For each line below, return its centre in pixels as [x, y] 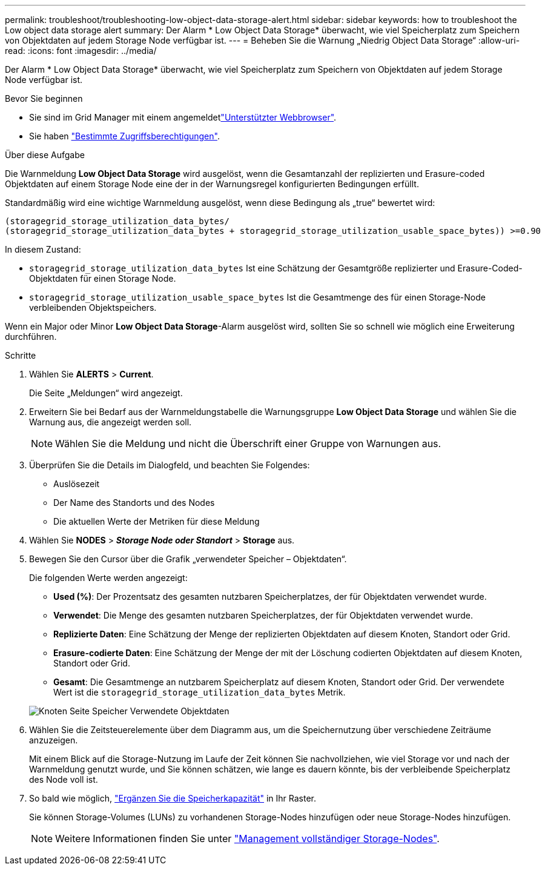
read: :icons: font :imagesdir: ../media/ [81, 51]
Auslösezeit [77, 484]
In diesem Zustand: [43, 249]
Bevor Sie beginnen [44, 98]
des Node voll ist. [64, 779]
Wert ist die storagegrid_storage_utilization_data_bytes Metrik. [200, 692]
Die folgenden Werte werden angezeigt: [108, 578]
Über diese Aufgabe [45, 155]
